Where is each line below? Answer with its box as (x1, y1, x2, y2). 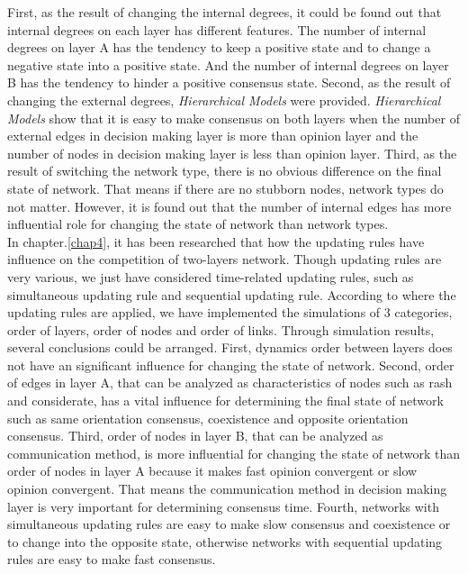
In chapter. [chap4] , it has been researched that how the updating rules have (7, 232, 425, 251)
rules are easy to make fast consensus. (7, 550, 216, 569)
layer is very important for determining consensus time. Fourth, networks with (7, 497, 439, 515)
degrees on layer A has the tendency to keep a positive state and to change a (7, 38, 431, 57)
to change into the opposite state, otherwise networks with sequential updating (7, 532, 443, 551)
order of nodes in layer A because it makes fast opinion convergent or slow (7, 461, 418, 480)
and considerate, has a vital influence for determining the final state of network (7, 391, 444, 410)
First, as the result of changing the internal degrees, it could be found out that (7, 3, 442, 21)
